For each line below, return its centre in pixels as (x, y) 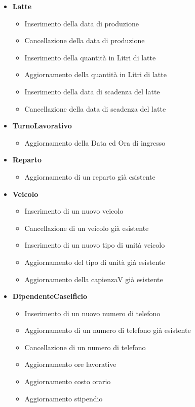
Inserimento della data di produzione (82, 23)
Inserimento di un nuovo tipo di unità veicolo (95, 245)
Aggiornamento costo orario (68, 381)
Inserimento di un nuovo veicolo (74, 211)
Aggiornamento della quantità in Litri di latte (95, 74)
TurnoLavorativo (42, 126)
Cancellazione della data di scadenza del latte (95, 108)
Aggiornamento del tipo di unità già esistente (95, 262)
